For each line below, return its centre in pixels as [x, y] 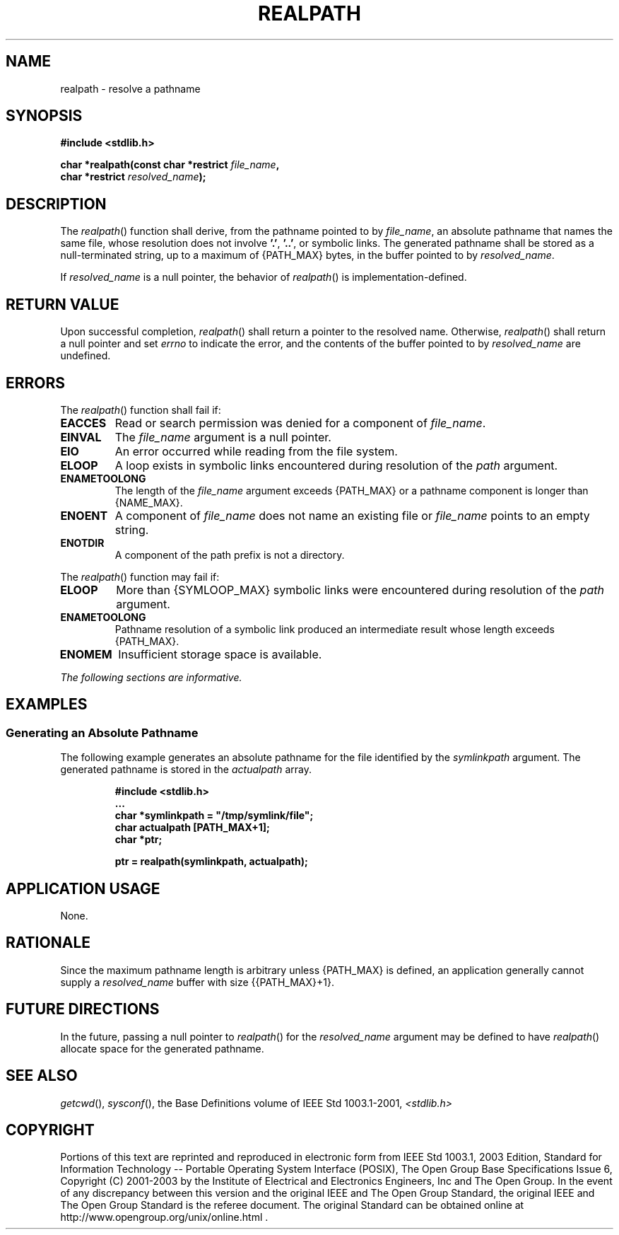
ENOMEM [86, 654]
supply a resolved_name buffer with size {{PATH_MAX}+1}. [197, 982]
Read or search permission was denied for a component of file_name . [300, 423]
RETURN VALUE [63, 304]
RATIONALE [48, 943]
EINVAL [81, 437]
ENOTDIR [82, 543]
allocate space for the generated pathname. [162, 1048]
